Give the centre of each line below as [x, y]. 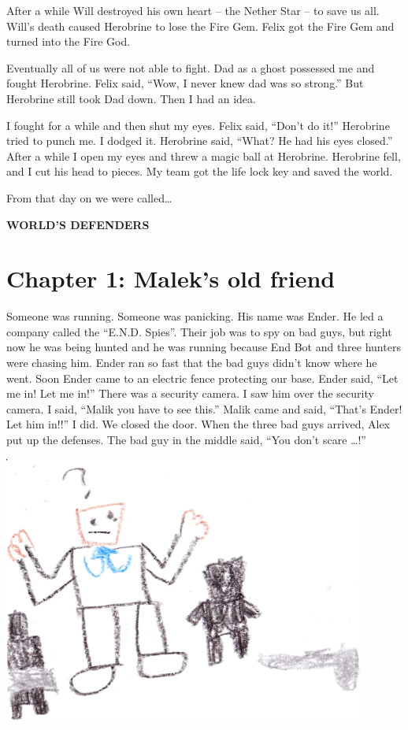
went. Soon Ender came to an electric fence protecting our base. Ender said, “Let [202, 378]
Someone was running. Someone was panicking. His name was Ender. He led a [195, 316]
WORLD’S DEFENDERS [78, 224]
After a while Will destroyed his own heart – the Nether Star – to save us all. [193, 10]
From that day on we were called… [89, 197]
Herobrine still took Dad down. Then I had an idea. [131, 98]
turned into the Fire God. [69, 41]
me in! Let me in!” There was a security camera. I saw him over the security [190, 393]
